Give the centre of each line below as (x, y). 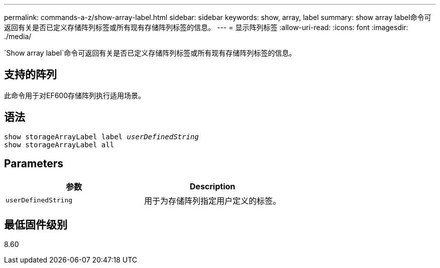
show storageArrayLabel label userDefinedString (101, 137)
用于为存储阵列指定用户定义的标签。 (213, 201)
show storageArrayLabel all (59, 145)
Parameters (34, 164)
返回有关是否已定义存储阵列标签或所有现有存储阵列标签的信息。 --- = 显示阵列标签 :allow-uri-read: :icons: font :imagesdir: (206, 27)
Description (212, 186)
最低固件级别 (36, 224)
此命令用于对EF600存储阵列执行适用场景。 (75, 95)
